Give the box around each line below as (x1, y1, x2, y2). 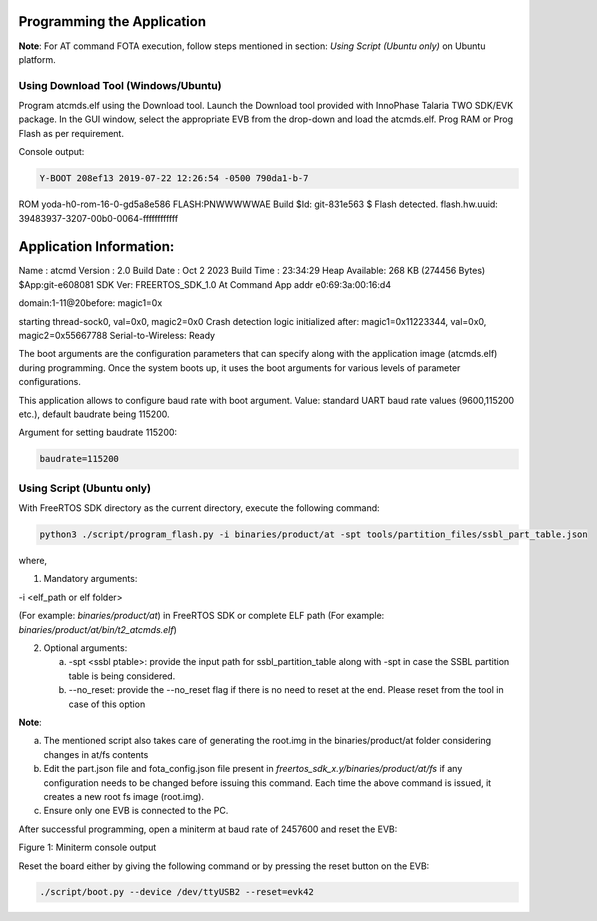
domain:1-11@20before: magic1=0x (18, 297, 163, 309)
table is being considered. (68, 670, 176, 682)
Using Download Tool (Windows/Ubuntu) (18, 78, 222, 92)
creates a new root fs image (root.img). (43, 790, 205, 802)
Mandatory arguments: (43, 573, 138, 585)
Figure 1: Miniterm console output (18, 841, 157, 854)
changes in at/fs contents (43, 748, 149, 760)
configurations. (18, 376, 82, 388)
